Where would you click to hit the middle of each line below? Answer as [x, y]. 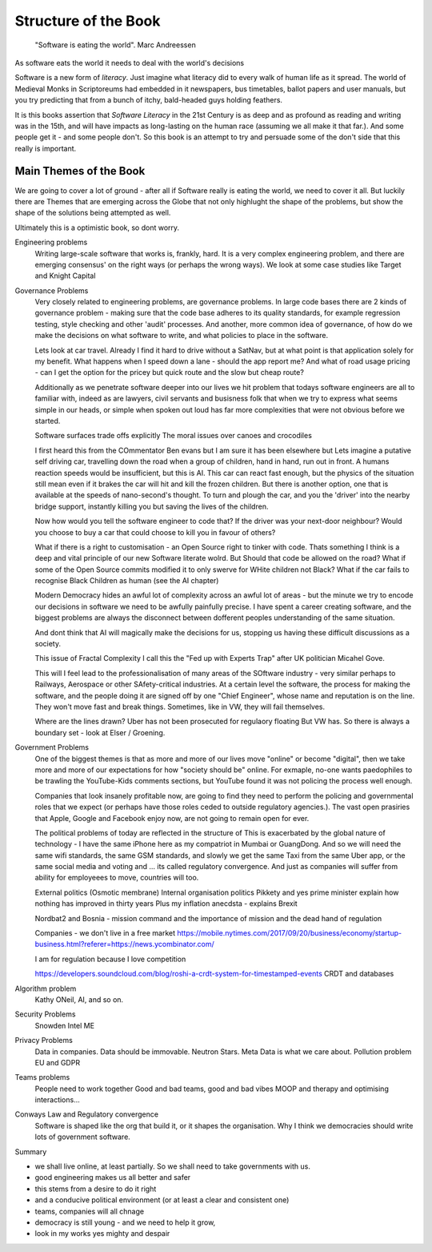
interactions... [57, 1100]
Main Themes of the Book [80, 171]
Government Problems [52, 747]
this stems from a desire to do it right [96, 1189]
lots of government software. [83, 1137]
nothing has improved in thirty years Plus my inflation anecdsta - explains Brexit [166, 904]
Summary [31, 1151]
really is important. [46, 148]
